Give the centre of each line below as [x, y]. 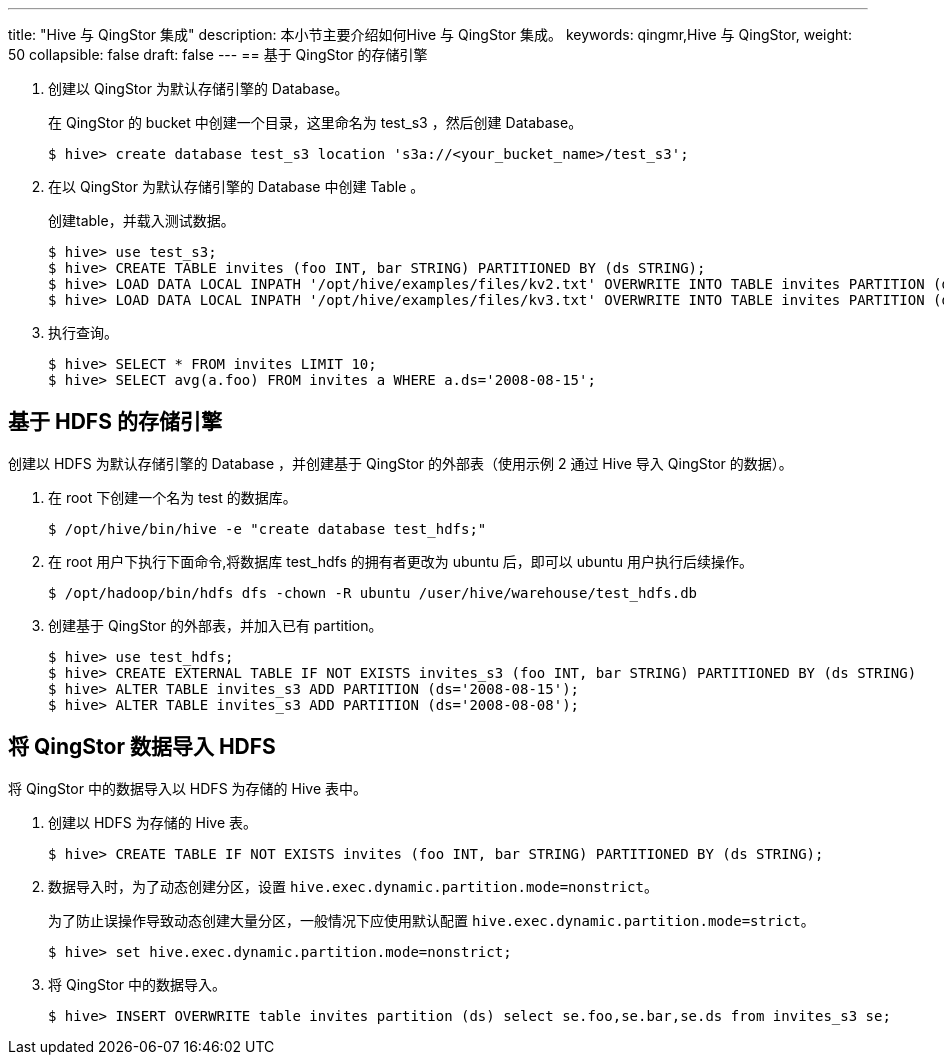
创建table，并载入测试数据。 [141, 220]
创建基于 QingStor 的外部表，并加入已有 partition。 [215, 625]
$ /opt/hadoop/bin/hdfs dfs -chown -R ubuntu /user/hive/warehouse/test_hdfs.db [373, 592]
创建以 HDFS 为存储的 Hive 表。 [153, 822]
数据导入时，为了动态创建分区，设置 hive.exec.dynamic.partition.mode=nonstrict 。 [353, 886]
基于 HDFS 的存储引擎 [115, 422]
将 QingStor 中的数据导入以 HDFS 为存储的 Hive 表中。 [187, 788]
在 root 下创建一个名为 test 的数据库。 [172, 497]
